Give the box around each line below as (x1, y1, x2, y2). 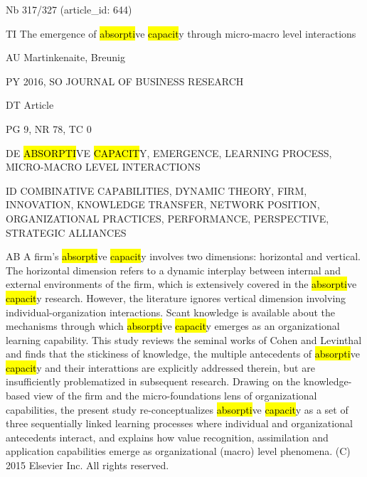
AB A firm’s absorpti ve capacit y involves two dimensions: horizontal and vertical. (6, 249, 361, 264)
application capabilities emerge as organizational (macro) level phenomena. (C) (6, 444, 351, 459)
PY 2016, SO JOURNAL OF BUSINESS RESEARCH (6, 73, 244, 88)
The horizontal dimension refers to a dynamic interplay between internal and (6, 262, 341, 277)
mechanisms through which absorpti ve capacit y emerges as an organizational (6, 318, 340, 333)
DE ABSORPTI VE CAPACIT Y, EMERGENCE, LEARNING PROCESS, (6, 145, 332, 160)
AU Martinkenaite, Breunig (6, 50, 125, 65)
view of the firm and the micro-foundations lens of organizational (33, 388, 317, 403)
